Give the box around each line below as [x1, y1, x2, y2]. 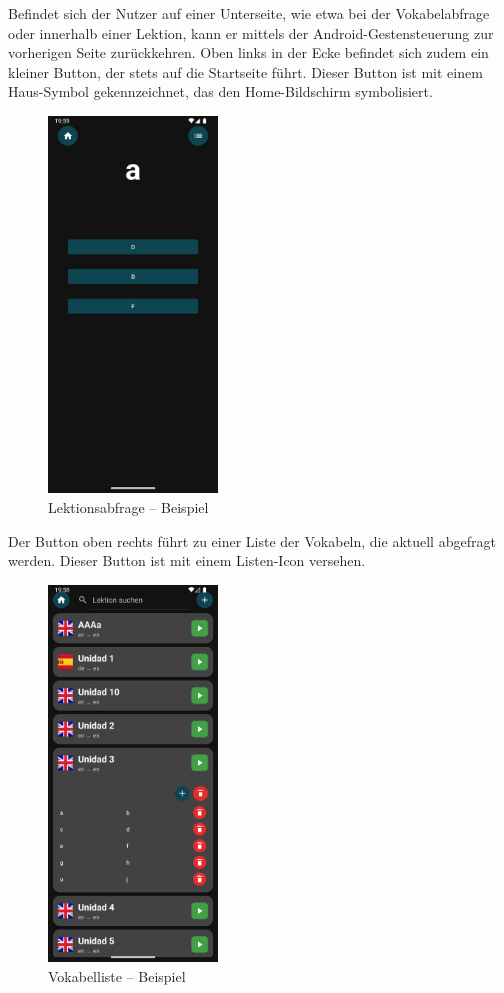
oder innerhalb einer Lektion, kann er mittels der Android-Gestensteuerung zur [8, 22, 494, 43]
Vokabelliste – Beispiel [48, 965, 186, 986]
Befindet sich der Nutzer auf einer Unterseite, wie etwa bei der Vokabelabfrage [8, 3, 490, 23]
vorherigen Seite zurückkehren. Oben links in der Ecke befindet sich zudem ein [8, 42, 489, 63]
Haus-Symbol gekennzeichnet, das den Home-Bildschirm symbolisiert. [8, 81, 433, 102]
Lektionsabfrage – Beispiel [48, 497, 209, 518]
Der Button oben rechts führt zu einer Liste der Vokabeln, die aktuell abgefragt [8, 530, 496, 551]
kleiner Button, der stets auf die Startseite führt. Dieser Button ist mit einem [8, 61, 483, 82]
